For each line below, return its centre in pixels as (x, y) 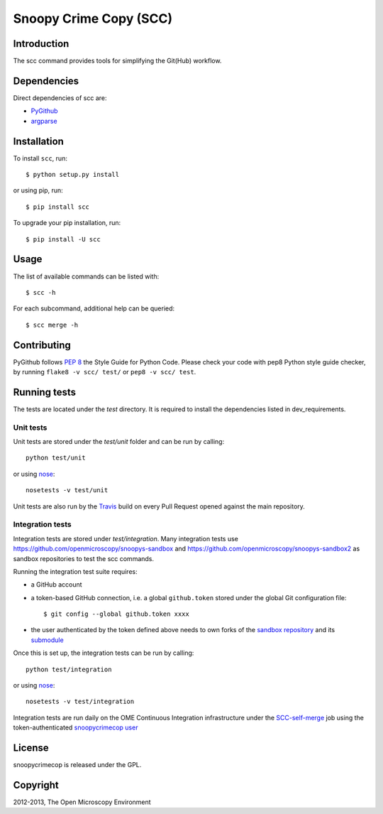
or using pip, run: (38, 190)
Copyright (36, 785)
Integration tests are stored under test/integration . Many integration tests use (126, 538)
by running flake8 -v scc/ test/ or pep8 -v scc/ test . (105, 371)
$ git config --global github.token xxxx (116, 614)
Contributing (42, 345)
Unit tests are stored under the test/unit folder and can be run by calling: (119, 442)
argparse (44, 121)
